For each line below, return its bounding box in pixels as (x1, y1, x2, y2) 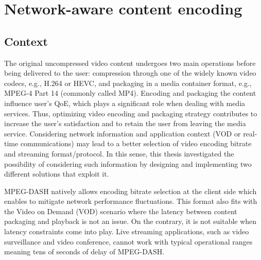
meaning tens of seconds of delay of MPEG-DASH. (4, 246, 165, 257)
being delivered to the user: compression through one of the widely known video (4, 67, 256, 78)
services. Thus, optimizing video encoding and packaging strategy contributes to (4, 108, 257, 118)
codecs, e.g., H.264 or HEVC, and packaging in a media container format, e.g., (4, 77, 252, 88)
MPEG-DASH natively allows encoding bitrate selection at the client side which (4, 185, 257, 196)
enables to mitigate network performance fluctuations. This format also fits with (4, 196, 257, 206)
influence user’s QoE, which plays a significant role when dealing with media (4, 97, 246, 108)
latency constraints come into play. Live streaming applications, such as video (4, 226, 249, 237)
